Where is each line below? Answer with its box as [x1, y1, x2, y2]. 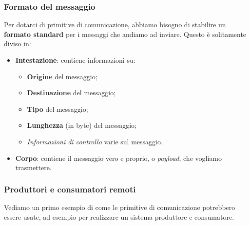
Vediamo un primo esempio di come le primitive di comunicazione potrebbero [4, 202, 235, 212]
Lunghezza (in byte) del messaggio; [27, 120, 136, 130]
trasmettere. [15, 162, 52, 173]
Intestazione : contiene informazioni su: [15, 55, 135, 65]
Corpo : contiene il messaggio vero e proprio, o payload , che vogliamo [15, 153, 222, 163]
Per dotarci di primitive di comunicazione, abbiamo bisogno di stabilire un [4, 19, 226, 30]
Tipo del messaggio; [27, 104, 88, 114]
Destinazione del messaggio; [27, 87, 116, 98]
